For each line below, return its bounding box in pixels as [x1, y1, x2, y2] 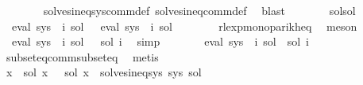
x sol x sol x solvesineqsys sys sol [6, 64, 202, 80]
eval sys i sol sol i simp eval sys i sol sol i [11, 33, 309, 50]
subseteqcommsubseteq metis [6, 48, 159, 65]
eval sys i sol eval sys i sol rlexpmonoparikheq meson [11, 17, 357, 34]
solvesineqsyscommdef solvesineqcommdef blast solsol [43, 2, 356, 18]
